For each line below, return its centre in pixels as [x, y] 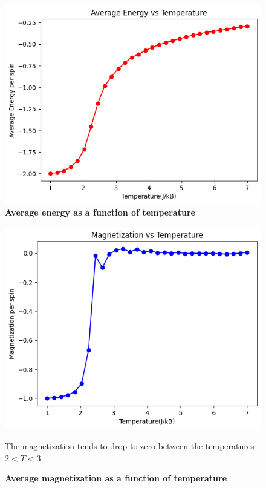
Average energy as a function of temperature [100, 212]
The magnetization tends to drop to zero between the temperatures [130, 446]
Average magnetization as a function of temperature [116, 478]
